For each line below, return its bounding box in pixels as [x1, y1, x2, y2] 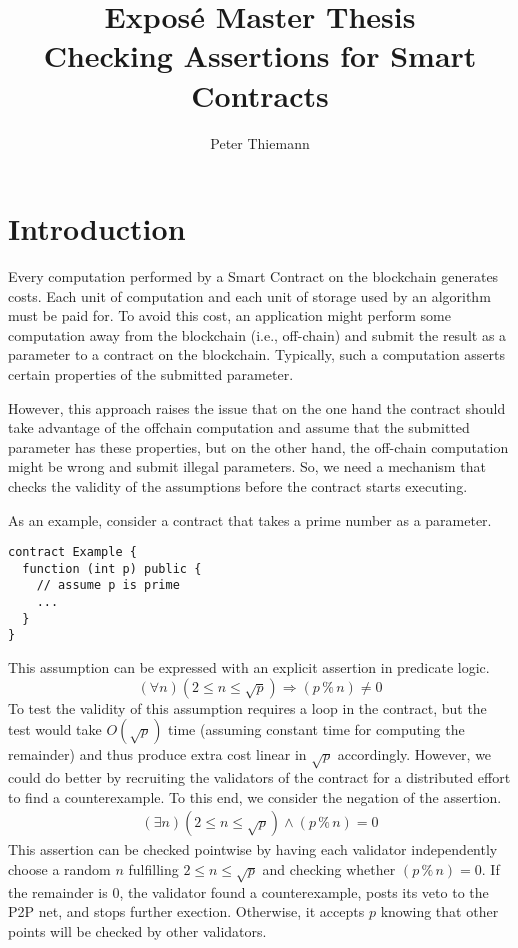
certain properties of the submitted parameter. [8, 364, 294, 384]
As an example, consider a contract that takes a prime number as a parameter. [8, 509, 492, 530]
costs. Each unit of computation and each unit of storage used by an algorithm [8, 285, 491, 306]
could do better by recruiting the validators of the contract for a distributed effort [8, 767, 511, 788]
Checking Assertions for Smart [43, 35, 477, 76]
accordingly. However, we [337, 744, 492, 765]
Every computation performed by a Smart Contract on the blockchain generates [8, 266, 499, 287]
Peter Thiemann [210, 132, 310, 153]
